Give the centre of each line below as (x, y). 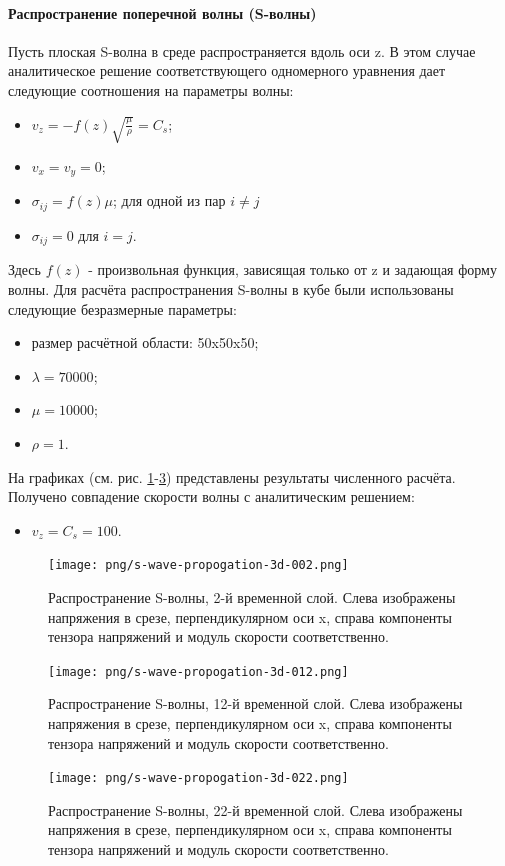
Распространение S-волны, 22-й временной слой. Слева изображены (255, 809)
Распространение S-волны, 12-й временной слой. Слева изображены (255, 703)
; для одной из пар (169, 200)
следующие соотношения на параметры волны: (151, 89)
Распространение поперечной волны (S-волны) (162, 12)
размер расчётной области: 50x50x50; (145, 342)
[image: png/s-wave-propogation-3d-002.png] (198, 565)
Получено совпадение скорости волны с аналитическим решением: (211, 496)
